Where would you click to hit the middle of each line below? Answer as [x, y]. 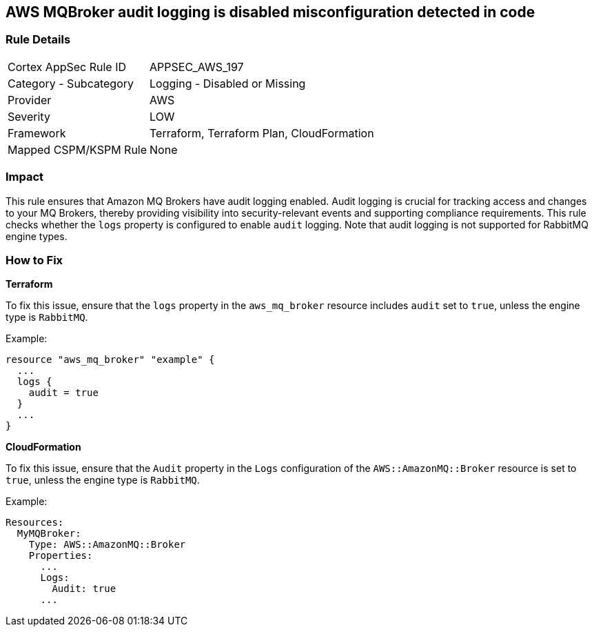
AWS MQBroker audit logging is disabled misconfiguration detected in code [270, 12]
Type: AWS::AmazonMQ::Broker [107, 545]
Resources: [35, 523]
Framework [37, 133]
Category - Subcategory [71, 83]
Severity [29, 116]
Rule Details [38, 40]
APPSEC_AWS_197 [197, 67]
